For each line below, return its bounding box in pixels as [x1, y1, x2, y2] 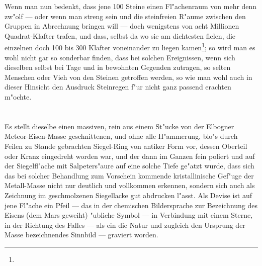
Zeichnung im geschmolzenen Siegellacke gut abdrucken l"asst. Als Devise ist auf [5, 190, 252, 200]
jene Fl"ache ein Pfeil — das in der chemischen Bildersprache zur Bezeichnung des [5, 200, 258, 210]
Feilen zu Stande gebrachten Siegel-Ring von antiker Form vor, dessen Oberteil [5, 140, 247, 151]
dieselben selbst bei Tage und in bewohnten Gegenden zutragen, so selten [5, 62, 231, 72]
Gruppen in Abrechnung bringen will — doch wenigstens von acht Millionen [5, 21, 239, 31]
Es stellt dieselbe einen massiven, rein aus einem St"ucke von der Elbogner [5, 121, 234, 131]
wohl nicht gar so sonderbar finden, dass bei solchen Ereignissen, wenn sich [5, 52, 235, 62]
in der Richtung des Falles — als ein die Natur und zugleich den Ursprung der [5, 219, 245, 230]
